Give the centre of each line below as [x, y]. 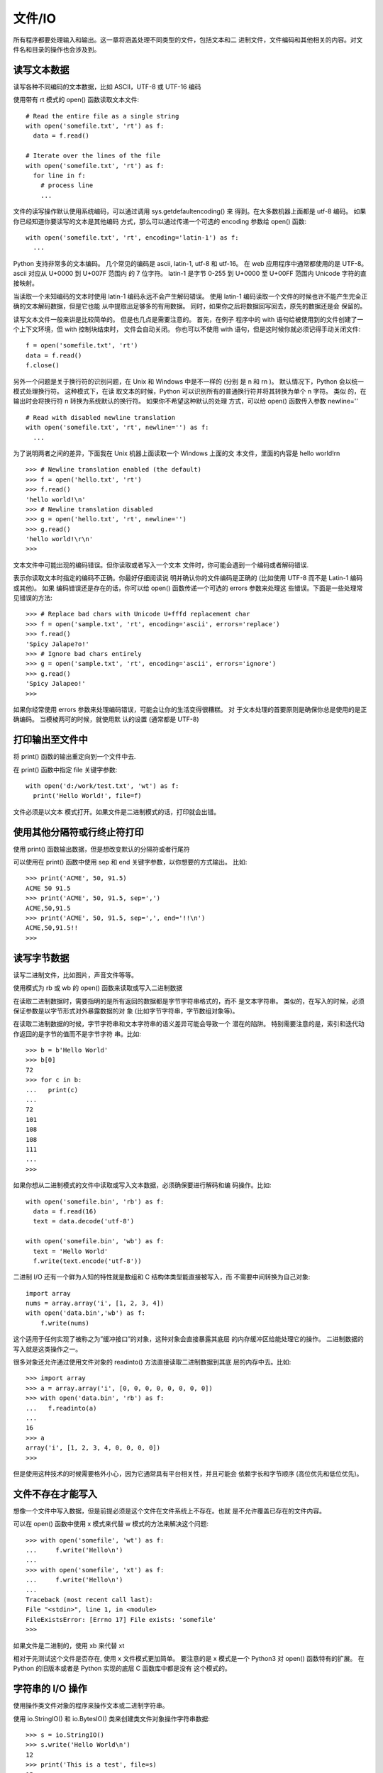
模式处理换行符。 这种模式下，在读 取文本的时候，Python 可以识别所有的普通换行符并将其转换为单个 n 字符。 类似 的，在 [190, 391]
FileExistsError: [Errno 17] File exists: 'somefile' [121, 1619]
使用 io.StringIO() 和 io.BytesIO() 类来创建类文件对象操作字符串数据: [112, 1718]
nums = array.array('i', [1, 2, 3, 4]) [95, 1304]
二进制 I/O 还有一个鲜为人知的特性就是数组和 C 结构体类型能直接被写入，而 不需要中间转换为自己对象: [162, 1277]
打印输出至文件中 [50, 740]
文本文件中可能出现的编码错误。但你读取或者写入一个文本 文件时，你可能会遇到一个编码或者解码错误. [161, 565]
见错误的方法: [33, 598]
